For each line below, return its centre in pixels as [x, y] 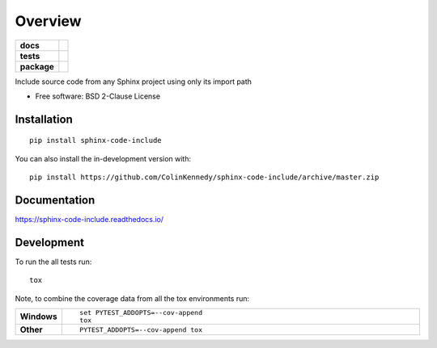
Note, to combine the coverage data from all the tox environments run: [132, 298]
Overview [48, 21]
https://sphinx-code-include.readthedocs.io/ [89, 220]
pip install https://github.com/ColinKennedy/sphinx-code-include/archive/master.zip [204, 177]
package [37, 66]
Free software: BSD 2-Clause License [98, 96]
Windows [38, 317]
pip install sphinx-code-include [95, 140]
